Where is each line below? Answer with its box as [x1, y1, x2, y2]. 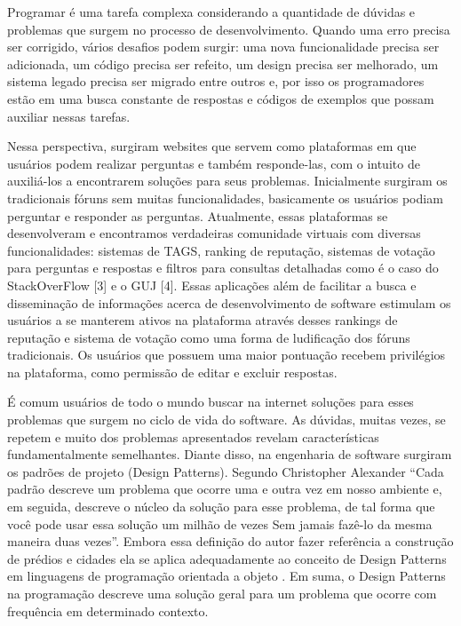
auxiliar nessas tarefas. [7, 107, 131, 125]
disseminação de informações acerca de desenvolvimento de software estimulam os [7, 293, 451, 312]
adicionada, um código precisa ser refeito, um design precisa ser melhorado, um [7, 54, 439, 73]
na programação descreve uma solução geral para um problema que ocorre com [7, 584, 437, 602]
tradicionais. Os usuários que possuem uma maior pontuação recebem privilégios [7, 345, 446, 364]
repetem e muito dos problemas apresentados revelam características [7, 427, 379, 446]
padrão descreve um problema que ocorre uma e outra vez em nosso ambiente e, [7, 479, 442, 498]
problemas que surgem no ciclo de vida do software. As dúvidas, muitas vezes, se [7, 410, 446, 429]
